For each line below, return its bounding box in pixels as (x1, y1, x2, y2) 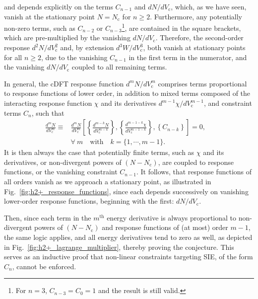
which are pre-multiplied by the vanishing (4, 32, 130, 43)
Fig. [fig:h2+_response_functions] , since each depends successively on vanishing (4, 186, 249, 196)
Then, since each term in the (4, 212, 91, 223)
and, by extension (60, 42, 114, 53)
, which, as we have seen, (171, 1, 247, 11)
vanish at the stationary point (4, 11, 95, 21)
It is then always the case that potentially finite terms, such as (4, 147, 194, 157)
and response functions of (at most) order (102, 222, 228, 232)
